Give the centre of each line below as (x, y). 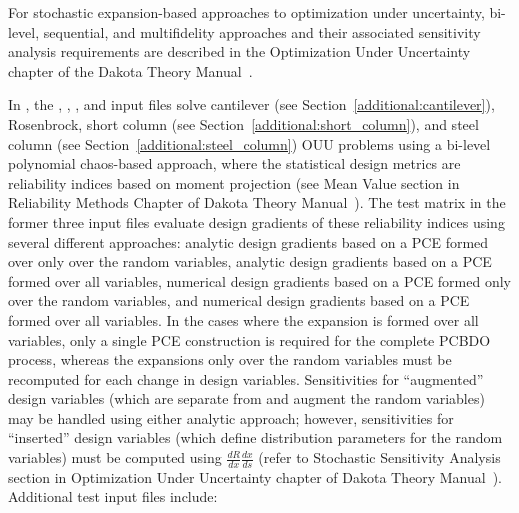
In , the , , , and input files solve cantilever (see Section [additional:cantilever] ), (251, 104)
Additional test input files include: (113, 496)
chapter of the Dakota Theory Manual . (130, 70)
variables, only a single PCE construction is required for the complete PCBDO (249, 339)
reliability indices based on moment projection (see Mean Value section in (234, 182)
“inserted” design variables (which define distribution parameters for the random (255, 437)
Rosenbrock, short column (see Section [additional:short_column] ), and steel (243, 123)
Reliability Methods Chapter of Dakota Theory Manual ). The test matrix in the (257, 202)
